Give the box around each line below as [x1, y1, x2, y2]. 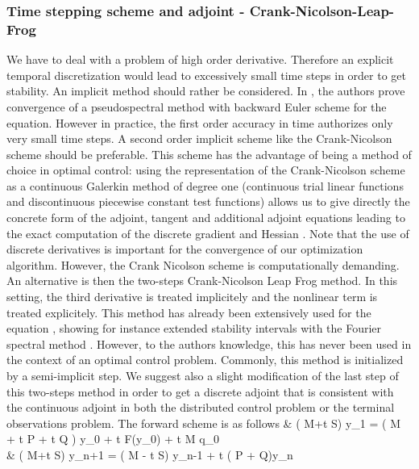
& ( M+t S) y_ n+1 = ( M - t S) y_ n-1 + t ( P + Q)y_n [6, 446, 293, 463]
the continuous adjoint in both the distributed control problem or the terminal [6, 399, 395, 416]
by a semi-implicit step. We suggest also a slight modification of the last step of [6, 367, 399, 384]
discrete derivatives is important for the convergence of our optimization [6, 241, 363, 258]
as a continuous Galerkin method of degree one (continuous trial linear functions [6, 177, 404, 194]
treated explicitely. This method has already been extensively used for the [6, 304, 371, 320]
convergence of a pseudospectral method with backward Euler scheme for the [6, 98, 387, 115]
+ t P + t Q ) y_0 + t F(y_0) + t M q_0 [6, 430, 220, 447]
